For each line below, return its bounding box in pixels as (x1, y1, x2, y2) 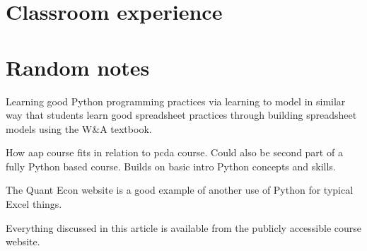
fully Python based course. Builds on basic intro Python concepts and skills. (6, 158, 336, 173)
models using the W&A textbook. (6, 121, 152, 136)
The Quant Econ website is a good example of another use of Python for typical (6, 182, 354, 197)
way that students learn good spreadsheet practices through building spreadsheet (6, 107, 357, 122)
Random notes (6, 52, 150, 81)
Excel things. (6, 197, 62, 211)
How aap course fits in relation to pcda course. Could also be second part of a (6, 145, 343, 160)
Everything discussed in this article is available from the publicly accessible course (6, 220, 362, 235)
